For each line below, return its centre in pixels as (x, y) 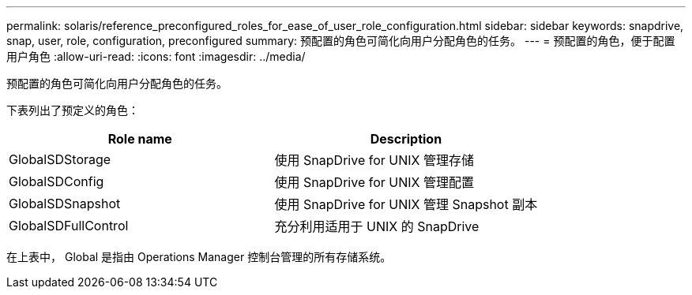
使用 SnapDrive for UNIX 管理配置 (374, 182)
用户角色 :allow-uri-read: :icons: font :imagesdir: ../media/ (156, 56)
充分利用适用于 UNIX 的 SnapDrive (377, 226)
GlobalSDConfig (56, 181)
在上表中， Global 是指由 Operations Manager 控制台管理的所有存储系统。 (199, 257)
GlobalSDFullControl (69, 226)
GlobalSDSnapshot (65, 204)
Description (406, 139)
